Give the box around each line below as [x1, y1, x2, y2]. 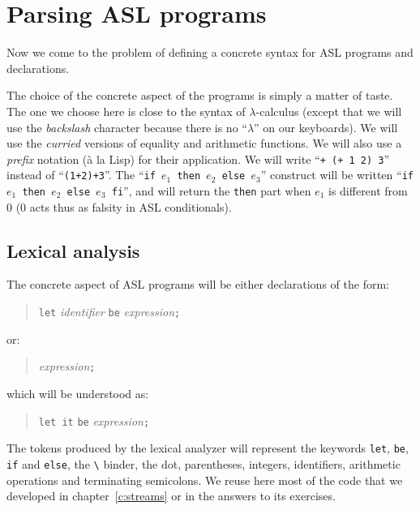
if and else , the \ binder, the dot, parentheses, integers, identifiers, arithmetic [6, 455, 401, 472]
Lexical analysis [6, 238, 140, 263]
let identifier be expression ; [38, 303, 181, 320]
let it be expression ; [38, 412, 150, 429]
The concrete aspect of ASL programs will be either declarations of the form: [6, 276, 389, 293]
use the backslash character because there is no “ [6, 118, 247, 135]
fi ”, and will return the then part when [111, 182, 311, 199]
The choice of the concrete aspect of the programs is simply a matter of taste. [6, 87, 393, 104]
